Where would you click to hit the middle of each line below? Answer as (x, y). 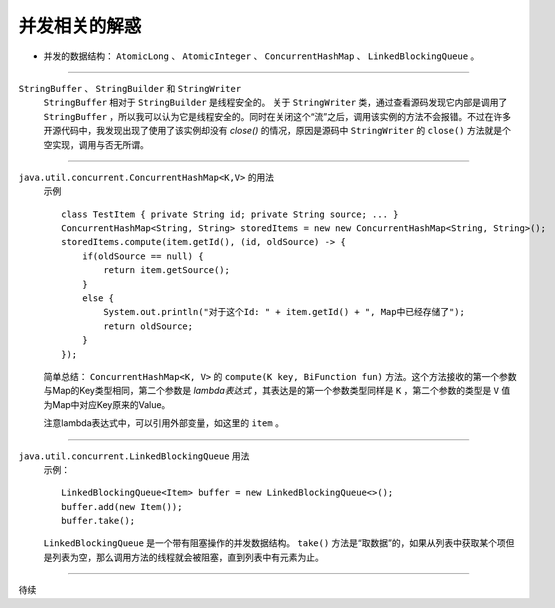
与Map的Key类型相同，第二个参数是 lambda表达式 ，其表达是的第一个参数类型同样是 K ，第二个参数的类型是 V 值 (277, 391)
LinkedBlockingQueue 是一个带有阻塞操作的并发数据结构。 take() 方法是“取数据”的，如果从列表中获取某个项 (274, 543)
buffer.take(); (98, 521)
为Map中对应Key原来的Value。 (107, 404)
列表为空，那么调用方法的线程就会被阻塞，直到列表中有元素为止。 (187, 557)
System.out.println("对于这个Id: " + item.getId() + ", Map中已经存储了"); (284, 312)
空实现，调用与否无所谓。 (96, 144)
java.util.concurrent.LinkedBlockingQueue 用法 (134, 456)
